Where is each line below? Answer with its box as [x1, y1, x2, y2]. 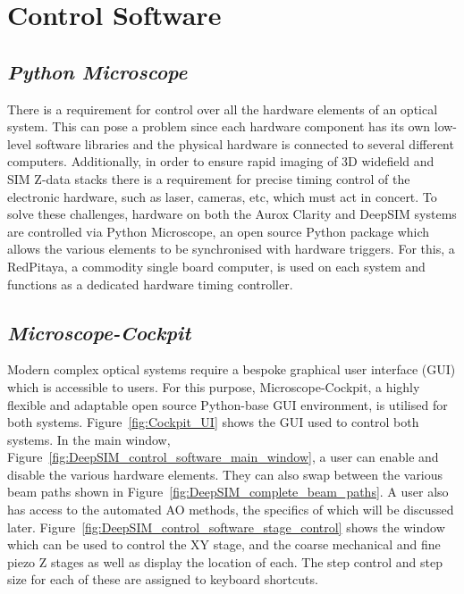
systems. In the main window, [7, 430, 171, 448]
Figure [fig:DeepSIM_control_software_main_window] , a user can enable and [7, 448, 439, 466]
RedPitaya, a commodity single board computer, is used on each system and [7, 256, 426, 275]
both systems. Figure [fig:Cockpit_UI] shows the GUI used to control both [7, 413, 419, 431]
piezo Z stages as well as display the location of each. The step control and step [7, 552, 443, 571]
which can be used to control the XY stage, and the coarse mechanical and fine [7, 535, 441, 554]
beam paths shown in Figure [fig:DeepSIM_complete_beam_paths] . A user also [7, 482, 449, 501]
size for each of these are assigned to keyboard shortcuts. [7, 570, 318, 589]
